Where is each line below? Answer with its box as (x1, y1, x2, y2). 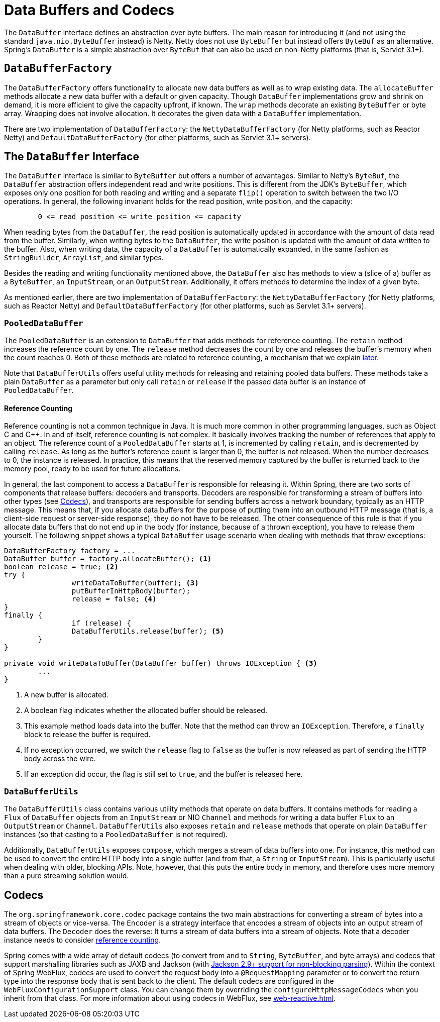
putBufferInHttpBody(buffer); (71, 587, 190, 595)
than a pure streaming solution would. (4, 871, 129, 880)
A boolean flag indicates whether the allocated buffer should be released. (24, 706, 267, 715)
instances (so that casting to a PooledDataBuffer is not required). (4, 830, 228, 839)
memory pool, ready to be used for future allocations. (4, 464, 181, 473)
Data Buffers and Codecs (4, 2, 174, 19)
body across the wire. (24, 754, 96, 763)
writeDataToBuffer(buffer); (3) (71, 579, 199, 587)
